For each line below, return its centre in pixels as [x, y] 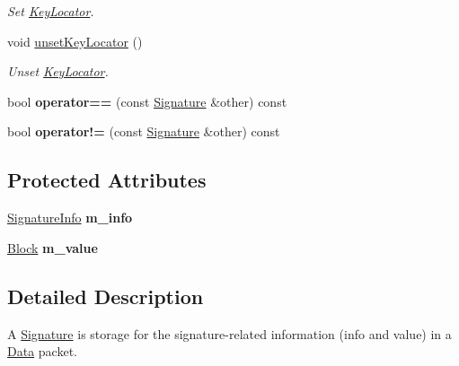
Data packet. [42, 351]
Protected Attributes [107, 180]
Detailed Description [106, 296]
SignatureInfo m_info [70, 218]
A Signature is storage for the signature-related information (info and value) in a [229, 333]
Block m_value [53, 247]
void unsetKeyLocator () [75, 41]
